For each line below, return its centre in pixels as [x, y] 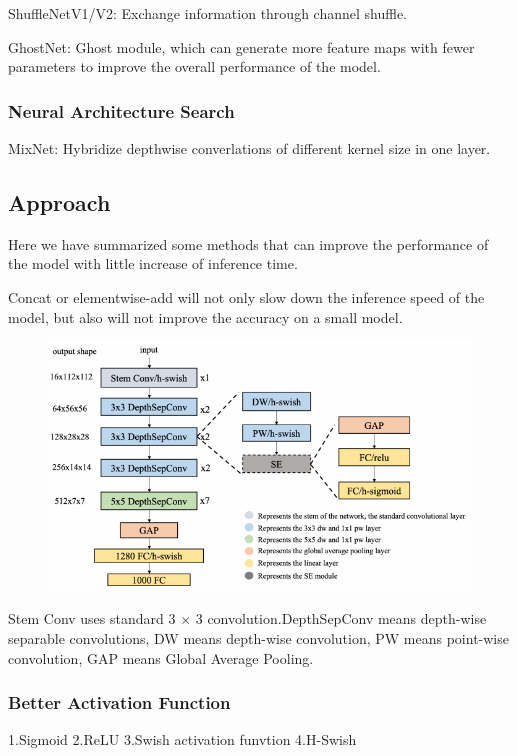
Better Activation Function [119, 702]
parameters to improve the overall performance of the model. [194, 66]
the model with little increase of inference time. [153, 263]
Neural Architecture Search [121, 110]
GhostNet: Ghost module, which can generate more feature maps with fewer [241, 46]
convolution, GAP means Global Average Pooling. [161, 657]
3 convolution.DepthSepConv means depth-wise [341, 618]
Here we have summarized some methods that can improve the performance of [248, 243]
